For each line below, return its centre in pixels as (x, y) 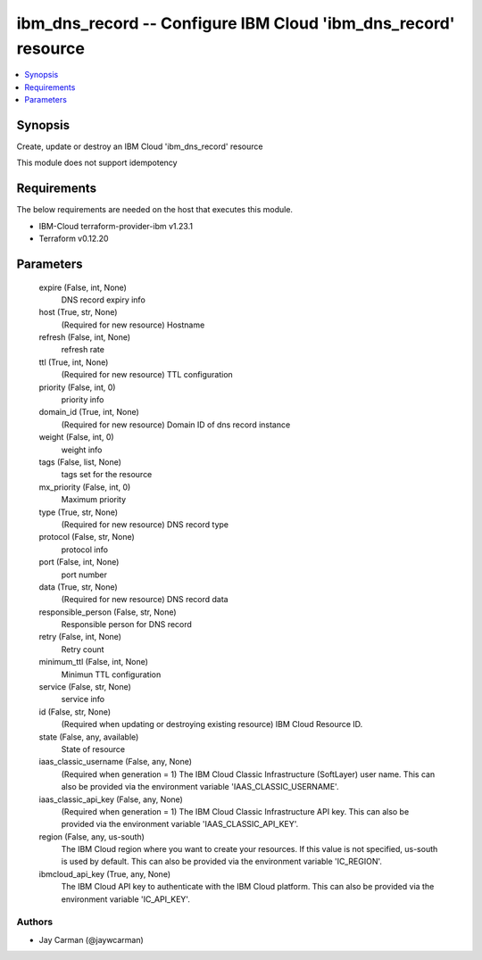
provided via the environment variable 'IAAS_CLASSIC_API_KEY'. (180, 824)
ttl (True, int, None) (74, 362)
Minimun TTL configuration (111, 674)
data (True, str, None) (78, 587)
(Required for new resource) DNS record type (145, 524)
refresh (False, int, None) (85, 337)
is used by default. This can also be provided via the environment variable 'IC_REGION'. (222, 862)
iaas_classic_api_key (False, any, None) (111, 799)
